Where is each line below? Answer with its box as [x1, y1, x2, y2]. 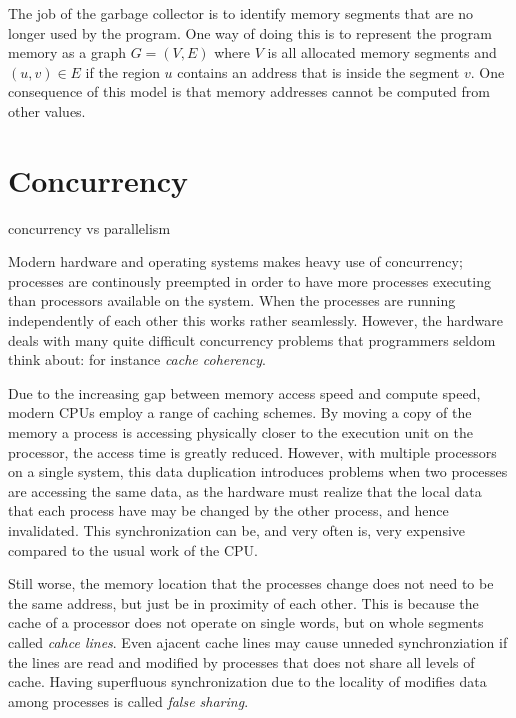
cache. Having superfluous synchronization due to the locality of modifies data [8, 671, 487, 692]
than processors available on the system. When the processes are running [8, 290, 456, 311]
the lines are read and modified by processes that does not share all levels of [8, 651, 475, 672]
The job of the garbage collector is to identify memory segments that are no [8, 3, 474, 23]
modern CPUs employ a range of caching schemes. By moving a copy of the [8, 402, 472, 423]
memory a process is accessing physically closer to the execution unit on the [8, 422, 473, 443]
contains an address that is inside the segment [177, 61, 460, 82]
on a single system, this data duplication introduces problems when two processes [8, 461, 508, 482]
